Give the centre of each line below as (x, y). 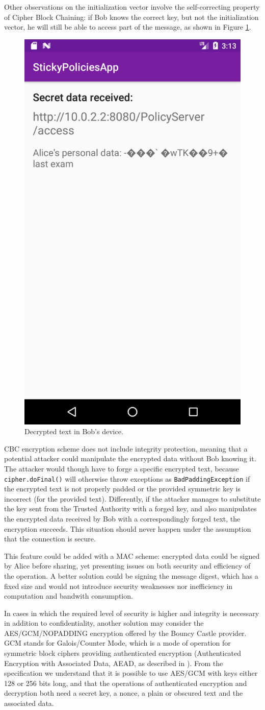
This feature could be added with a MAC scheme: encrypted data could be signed (132, 555)
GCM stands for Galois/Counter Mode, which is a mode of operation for (117, 643)
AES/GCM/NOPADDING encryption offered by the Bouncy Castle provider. (125, 633)
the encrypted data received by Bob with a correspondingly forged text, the (122, 518)
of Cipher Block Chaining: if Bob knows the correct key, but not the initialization (131, 17)
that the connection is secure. (50, 539)
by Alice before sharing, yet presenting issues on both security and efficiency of (127, 566)
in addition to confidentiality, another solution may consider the (104, 623)
